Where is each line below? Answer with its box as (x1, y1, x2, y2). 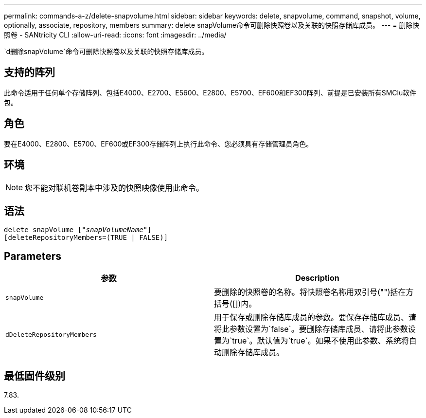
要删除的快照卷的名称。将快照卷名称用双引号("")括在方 (214, 287, 414, 297)
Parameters (4, 250, 61, 262)
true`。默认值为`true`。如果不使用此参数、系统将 (232, 336, 409, 346)
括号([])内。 (214, 299, 257, 309)
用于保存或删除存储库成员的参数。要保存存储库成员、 (214, 312, 409, 323)
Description (295, 273, 339, 283)
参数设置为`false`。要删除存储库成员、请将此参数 (230, 324, 408, 334)
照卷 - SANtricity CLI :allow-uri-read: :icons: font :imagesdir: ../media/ (4, 31, 227, 39)
